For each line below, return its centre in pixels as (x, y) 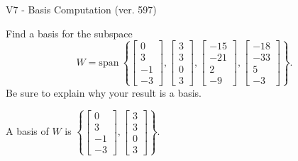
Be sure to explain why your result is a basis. (104, 92)
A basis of (27, 131)
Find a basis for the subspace (69, 33)
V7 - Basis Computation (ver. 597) (81, 9)
